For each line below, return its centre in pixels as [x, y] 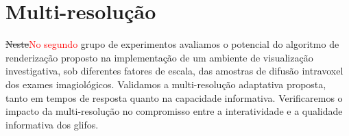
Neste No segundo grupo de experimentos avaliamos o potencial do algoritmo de [172, 44]
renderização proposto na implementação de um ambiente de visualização [159, 57]
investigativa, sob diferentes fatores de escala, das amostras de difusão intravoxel [174, 71]
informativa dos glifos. [52, 124]
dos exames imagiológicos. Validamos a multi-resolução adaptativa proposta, [166, 84]
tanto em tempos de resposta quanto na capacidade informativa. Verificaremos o [174, 97]
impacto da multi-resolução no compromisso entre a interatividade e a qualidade [174, 111]
